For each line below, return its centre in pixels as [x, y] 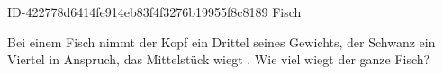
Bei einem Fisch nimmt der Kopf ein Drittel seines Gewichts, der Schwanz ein [221, 41]
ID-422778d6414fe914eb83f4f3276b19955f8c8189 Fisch [154, 12]
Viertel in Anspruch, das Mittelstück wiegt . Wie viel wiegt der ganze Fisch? [219, 59]
